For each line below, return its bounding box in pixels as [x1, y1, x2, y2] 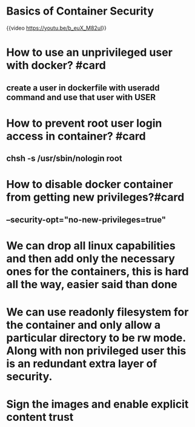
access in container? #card [6, 129, 147, 143]
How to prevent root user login [6, 116, 162, 130]
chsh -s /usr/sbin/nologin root [6, 153, 122, 164]
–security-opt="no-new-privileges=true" [6, 214, 167, 225]
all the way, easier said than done [6, 277, 177, 291]
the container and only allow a [6, 318, 161, 332]
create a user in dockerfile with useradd [6, 82, 160, 93]
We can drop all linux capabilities [6, 238, 176, 252]
